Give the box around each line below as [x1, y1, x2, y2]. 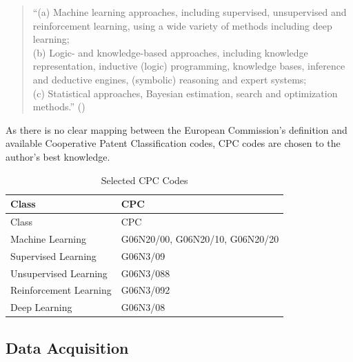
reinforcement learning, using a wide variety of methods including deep [32, 18, 332, 32]
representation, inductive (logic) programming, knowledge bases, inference [32, 59, 345, 73]
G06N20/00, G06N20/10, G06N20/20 [121, 231, 279, 245]
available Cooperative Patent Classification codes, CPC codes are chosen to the [6, 136, 341, 150]
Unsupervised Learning [10, 265, 108, 280]
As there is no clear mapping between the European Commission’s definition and [6, 122, 347, 137]
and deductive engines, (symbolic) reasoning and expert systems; [32, 72, 307, 86]
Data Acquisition [6, 336, 129, 358]
